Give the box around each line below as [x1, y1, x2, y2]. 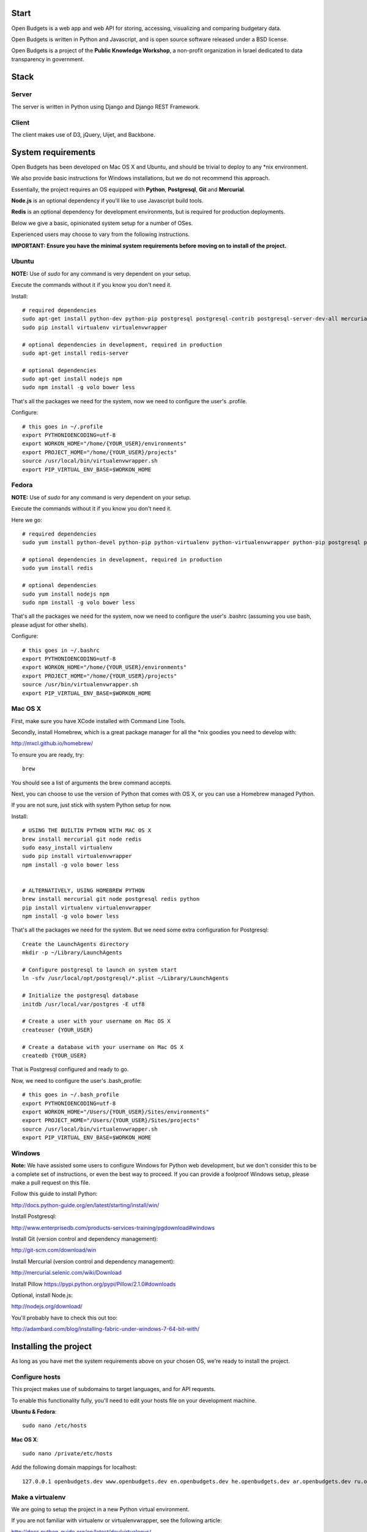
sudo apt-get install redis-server [22, 349, 129, 357]
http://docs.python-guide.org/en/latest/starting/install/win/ [11, 1201, 160, 1208]
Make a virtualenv [11, 1493, 66, 1501]
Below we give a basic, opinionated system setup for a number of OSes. [11, 219, 193, 227]
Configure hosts [11, 1373, 61, 1381]
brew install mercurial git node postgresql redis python [22, 895, 200, 903]
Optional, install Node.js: [11, 1291, 73, 1299]
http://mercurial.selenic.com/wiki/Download [11, 1269, 122, 1276]
